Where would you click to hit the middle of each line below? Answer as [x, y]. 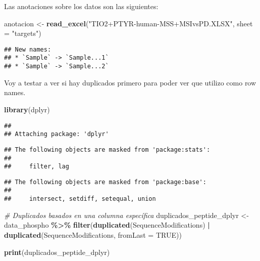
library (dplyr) [27, 109]
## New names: [28, 49]
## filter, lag [37, 167]
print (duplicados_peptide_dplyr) [57, 252]
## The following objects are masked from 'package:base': [105, 182]
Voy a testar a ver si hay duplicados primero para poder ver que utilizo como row [130, 82]
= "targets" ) [23, 33]
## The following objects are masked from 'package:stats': [107, 149]
